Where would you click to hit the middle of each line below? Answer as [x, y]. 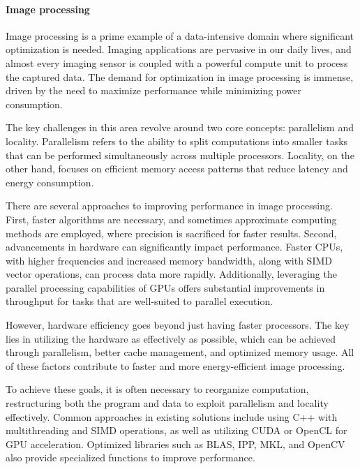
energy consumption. [50, 182]
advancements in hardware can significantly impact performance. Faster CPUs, [174, 247]
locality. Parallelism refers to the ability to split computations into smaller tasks [177, 141]
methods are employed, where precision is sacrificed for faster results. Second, [171, 233]
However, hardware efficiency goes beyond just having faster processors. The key [178, 325]
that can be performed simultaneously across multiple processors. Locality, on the [180, 155]
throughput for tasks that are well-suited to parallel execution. [140, 301]
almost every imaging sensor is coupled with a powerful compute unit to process [177, 62]
